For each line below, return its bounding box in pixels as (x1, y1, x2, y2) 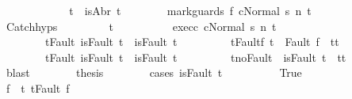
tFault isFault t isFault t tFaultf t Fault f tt (44, 33, 339, 50)
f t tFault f (6, 79, 70, 96)
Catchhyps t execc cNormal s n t (6, 17, 277, 34)
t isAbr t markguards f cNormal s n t (69, 2, 312, 18)
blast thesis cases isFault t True (6, 64, 302, 81)
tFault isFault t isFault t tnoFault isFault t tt (44, 48, 346, 65)
